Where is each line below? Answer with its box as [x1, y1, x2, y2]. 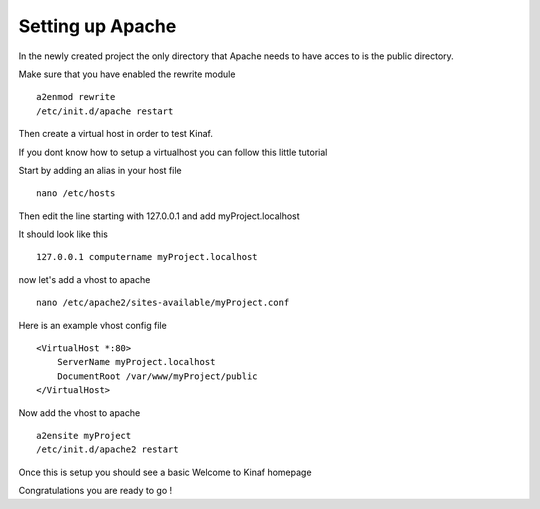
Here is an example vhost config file [18, 319, 167, 331]
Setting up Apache [18, 15, 177, 37]
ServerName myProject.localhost [56, 356, 216, 368]
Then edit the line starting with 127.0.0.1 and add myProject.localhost [18, 210, 300, 222]
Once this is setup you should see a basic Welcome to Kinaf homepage [18, 466, 312, 478]
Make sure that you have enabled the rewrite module [18, 68, 236, 80]
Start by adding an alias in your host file [18, 164, 182, 176]
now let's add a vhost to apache [18, 273, 151, 285]
